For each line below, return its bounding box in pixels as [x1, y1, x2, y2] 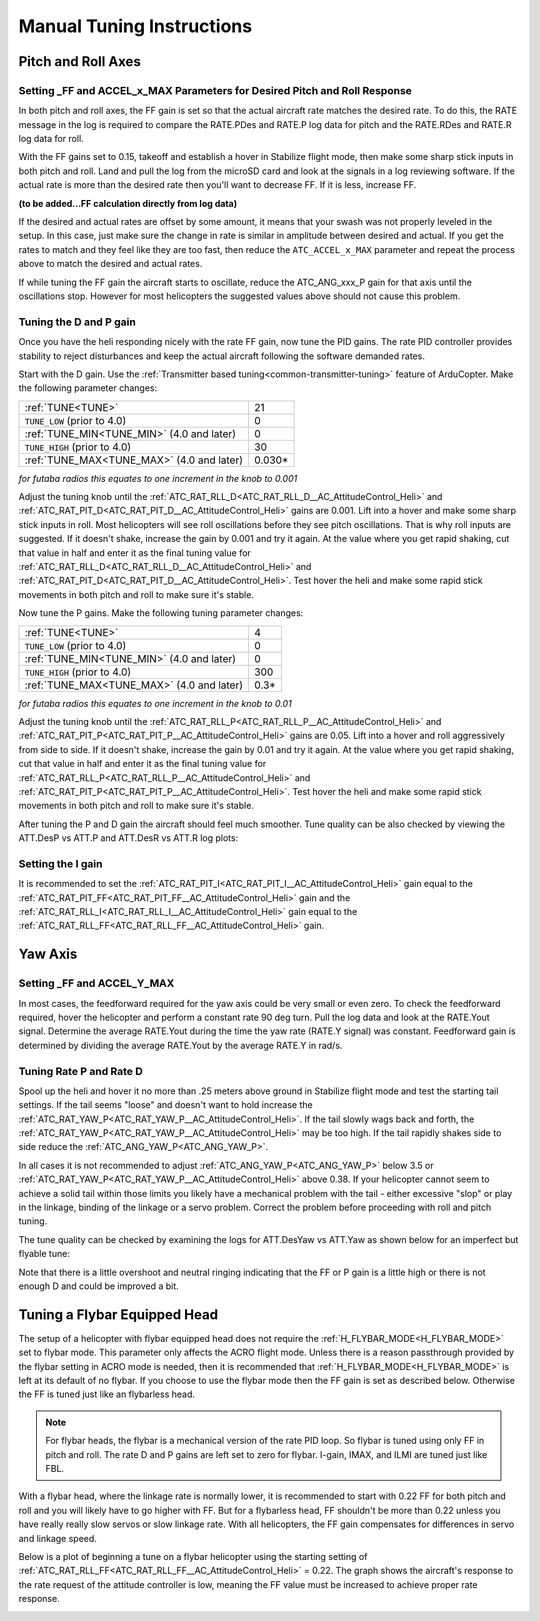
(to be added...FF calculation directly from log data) [18, 197, 238, 209]
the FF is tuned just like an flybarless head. [18, 1388, 195, 1400]
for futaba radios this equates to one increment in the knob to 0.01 [18, 697, 292, 709]
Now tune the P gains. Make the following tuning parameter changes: [18, 607, 304, 619]
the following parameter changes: [18, 382, 158, 394]
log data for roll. [18, 133, 84, 145]
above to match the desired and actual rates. [18, 258, 203, 270]
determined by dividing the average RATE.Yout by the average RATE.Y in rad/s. [18, 1039, 343, 1051]
